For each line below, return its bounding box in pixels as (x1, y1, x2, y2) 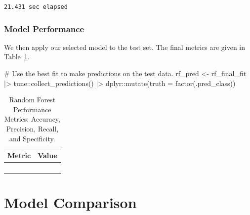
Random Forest (9, 94, 56, 105)
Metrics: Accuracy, (4, 114, 60, 124)
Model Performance (4, 22, 84, 35)
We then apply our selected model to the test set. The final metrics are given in (4, 42, 246, 52)
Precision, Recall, (6, 123, 59, 133)
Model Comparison (4, 192, 137, 213)
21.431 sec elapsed (4, 3, 68, 10)
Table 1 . (4, 51, 30, 62)
